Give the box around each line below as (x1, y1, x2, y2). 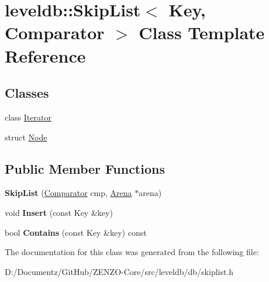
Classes (5, 84, 49, 102)
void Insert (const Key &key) (5, 206, 113, 218)
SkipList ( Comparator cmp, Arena (5, 187, 132, 199)
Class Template (139, 20, 265, 44)
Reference (5, 43, 86, 67)
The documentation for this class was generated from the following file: (5, 246, 259, 258)
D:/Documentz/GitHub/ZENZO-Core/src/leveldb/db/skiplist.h (5, 265, 234, 277)
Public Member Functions (5, 159, 165, 177)
